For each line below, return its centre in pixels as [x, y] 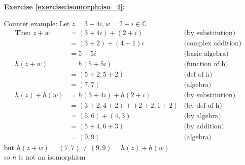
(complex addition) [213, 44]
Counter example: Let [37, 23]
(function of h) [206, 64]
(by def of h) [203, 106]
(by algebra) [203, 116]
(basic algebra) [206, 54]
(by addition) [204, 127]
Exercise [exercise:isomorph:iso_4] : [65, 6]
